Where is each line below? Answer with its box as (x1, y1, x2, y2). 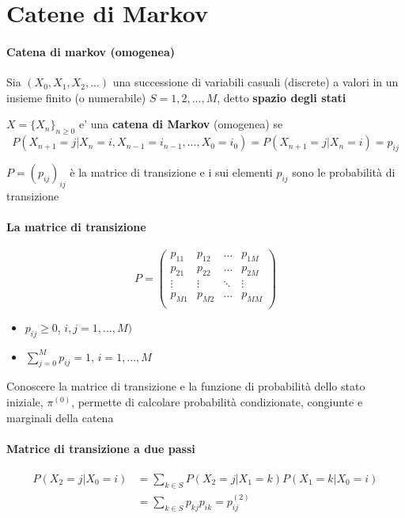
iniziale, (6, 393, 44, 409)
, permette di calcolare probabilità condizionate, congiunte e (71, 393, 363, 409)
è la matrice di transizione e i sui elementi (70, 163, 273, 180)
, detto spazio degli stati (217, 89, 346, 105)
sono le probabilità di (292, 163, 396, 180)
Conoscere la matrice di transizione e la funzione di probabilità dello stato (6, 378, 365, 394)
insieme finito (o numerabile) (6, 89, 146, 105)
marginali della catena (6, 409, 114, 425)
